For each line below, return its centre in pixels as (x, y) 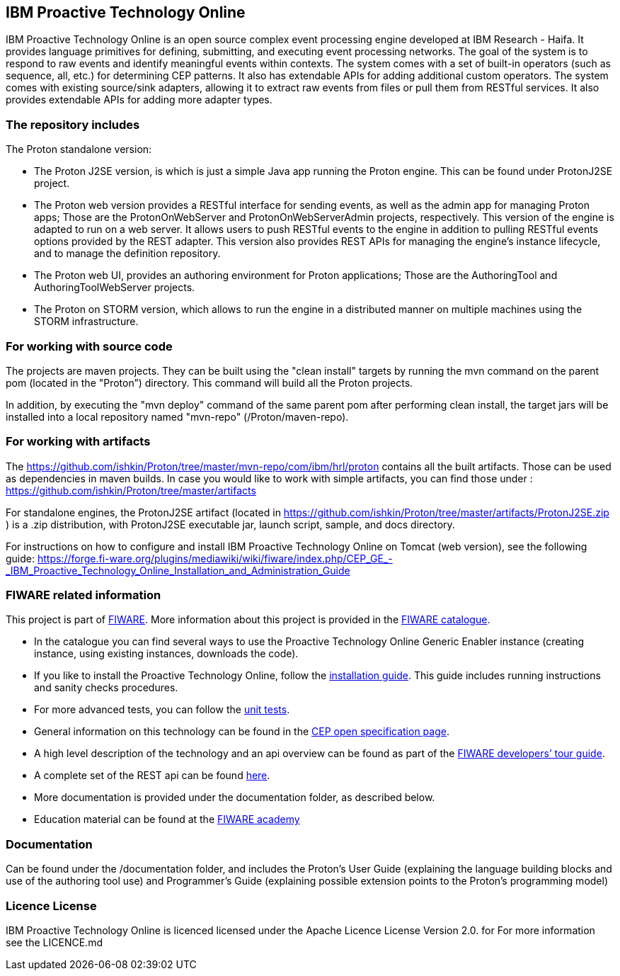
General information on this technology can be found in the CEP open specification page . (242, 732)
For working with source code (89, 346)
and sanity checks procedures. (106, 688)
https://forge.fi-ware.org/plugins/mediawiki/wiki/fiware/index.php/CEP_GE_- (215, 558)
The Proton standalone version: (79, 149)
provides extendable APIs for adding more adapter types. (139, 100)
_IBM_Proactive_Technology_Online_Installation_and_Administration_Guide (178, 570)
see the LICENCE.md (54, 942)
